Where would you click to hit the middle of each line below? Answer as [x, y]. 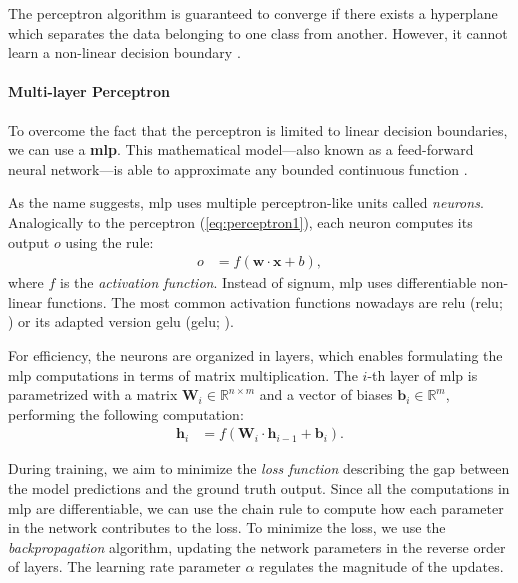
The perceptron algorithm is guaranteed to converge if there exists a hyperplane [253, 13]
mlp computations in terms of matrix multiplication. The [183, 374]
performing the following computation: [126, 413]
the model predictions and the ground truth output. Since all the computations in [259, 487]
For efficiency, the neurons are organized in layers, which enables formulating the [255, 354]
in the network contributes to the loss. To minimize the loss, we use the [227, 527]
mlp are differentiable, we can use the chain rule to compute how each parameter [256, 507]
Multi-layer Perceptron [89, 91]
